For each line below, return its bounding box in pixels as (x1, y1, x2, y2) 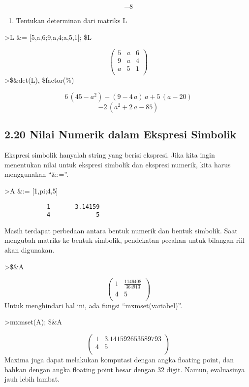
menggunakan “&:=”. (4, 169, 68, 179)
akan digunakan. (4, 245, 55, 255)
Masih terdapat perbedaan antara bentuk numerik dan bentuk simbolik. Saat (4, 225, 238, 235)
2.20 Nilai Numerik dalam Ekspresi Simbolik (4, 127, 237, 142)
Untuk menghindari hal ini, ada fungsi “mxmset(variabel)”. (4, 300, 183, 310)
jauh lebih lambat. (4, 374, 60, 384)
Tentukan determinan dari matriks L (16, 15, 127, 25)
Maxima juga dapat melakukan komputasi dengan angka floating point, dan (4, 354, 234, 364)
